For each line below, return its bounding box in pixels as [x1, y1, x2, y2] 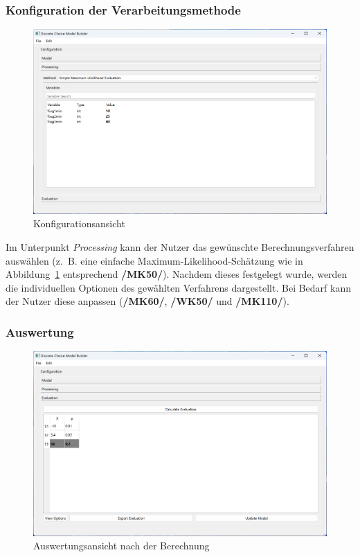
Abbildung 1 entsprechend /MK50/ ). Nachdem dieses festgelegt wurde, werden [6, 267, 348, 281]
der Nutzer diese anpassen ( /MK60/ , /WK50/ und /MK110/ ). [6, 294, 289, 308]
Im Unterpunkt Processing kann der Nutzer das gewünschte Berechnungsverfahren [6, 239, 354, 254]
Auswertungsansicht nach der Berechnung [33, 538, 210, 553]
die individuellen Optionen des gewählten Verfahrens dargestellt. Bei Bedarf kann [6, 280, 351, 294]
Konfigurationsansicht [33, 216, 125, 231]
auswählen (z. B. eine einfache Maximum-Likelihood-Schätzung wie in [6, 253, 303, 267]
